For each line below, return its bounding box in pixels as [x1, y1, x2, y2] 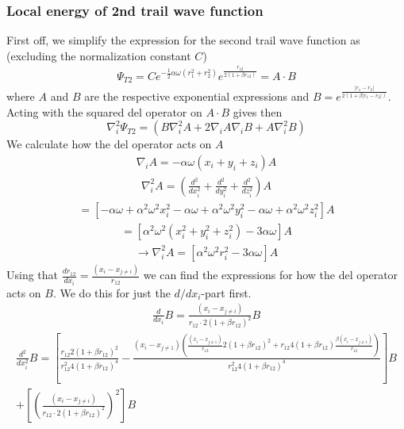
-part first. [201, 284, 252, 301]
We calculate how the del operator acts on [6, 136, 212, 152]
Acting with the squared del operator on [6, 103, 202, 120]
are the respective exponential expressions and [84, 87, 310, 104]
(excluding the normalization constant [6, 47, 191, 63]
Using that [6, 266, 59, 283]
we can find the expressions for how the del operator [143, 266, 398, 283]
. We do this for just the [52, 284, 171, 301]
